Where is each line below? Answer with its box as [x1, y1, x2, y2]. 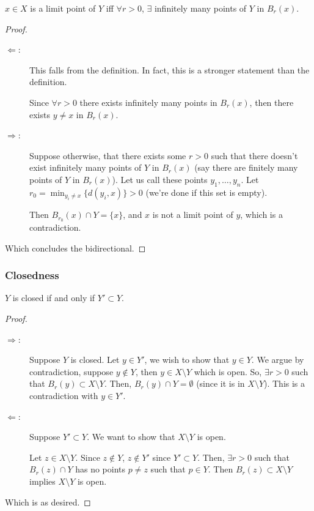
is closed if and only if [12, 291, 95, 304]
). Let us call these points [112, 173, 208, 185]
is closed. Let [70, 353, 120, 366]
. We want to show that [87, 430, 175, 443]
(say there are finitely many [194, 161, 298, 174]
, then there [249, 95, 294, 108]
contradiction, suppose [29, 365, 114, 378]
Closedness [5, 267, 59, 283]
